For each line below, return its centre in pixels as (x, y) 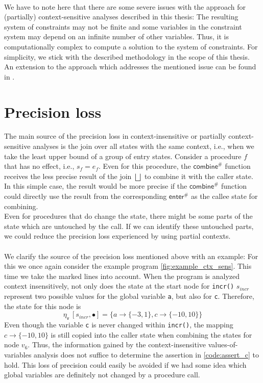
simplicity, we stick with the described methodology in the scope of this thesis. (127, 56)
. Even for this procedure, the (145, 166)
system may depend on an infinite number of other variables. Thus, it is (116, 36)
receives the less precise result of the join (68, 176)
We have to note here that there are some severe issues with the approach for (125, 6)
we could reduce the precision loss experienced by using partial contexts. (117, 236)
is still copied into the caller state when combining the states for (151, 334)
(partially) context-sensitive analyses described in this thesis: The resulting (121, 17)
